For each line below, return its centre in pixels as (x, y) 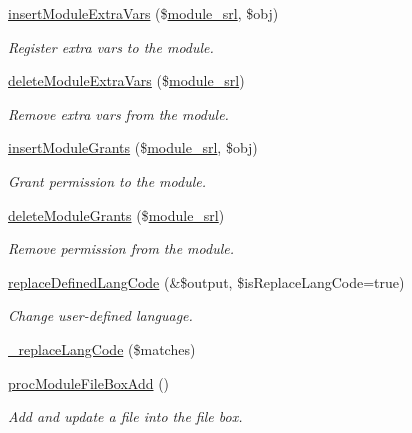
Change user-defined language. (100, 315)
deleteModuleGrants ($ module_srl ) (116, 214)
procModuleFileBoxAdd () (89, 382)
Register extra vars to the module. (111, 46)
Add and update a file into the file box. (125, 416)
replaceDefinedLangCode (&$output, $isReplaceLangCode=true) (206, 281)
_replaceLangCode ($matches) (102, 348)
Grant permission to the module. (107, 180)
